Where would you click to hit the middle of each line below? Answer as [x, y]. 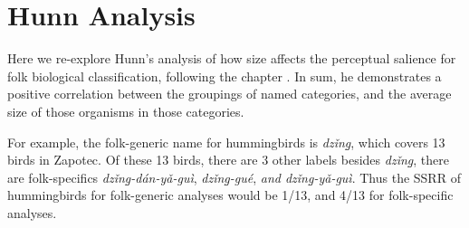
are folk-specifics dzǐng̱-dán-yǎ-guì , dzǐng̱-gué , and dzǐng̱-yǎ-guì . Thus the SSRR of [234, 177]
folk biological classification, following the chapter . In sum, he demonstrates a [225, 76]
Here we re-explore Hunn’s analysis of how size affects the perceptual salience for [232, 58]
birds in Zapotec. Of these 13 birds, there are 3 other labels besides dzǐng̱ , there [228, 160]
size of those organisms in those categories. [126, 111]
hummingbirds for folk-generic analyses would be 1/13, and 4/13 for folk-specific [230, 195]
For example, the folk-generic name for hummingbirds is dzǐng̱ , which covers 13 [226, 142]
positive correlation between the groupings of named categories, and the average [230, 94]
